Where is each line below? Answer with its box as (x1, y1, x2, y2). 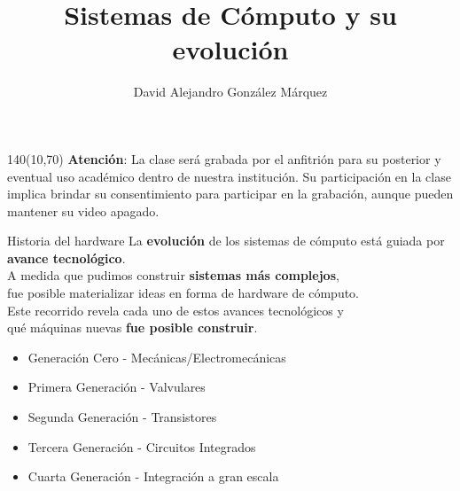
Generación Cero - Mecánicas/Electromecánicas (27, 347, 286, 366)
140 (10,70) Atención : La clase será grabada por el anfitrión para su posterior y (7, 149, 441, 168)
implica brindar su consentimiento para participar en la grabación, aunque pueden (7, 184, 454, 203)
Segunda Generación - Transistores (27, 408, 217, 426)
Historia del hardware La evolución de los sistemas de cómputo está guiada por (7, 231, 445, 250)
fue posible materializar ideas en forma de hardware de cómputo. (7, 284, 360, 302)
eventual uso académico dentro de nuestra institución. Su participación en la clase (7, 167, 451, 185)
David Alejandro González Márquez (133, 82, 328, 101)
